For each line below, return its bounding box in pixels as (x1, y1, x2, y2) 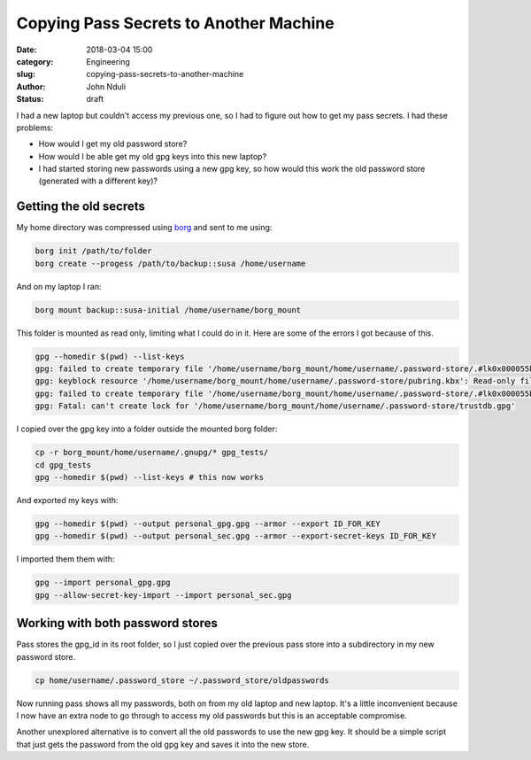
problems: (16, 122, 53, 133)
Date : (16, 44, 37, 55)
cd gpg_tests (35, 460, 92, 469)
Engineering (86, 56, 130, 66)
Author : (16, 81, 46, 92)
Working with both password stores (16, 616, 219, 631)
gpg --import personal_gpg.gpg (35, 578, 172, 588)
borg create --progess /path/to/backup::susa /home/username (35, 258, 306, 268)
